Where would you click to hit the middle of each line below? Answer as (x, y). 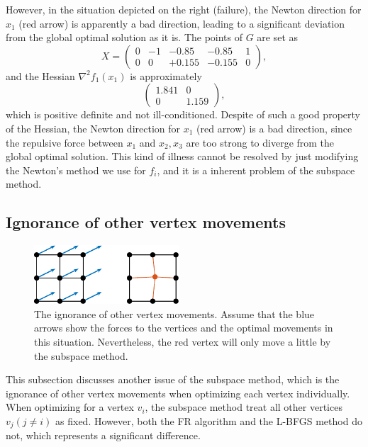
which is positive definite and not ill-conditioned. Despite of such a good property (183, 114)
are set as (278, 37)
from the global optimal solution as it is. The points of (124, 37)
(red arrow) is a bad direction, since (274, 128)
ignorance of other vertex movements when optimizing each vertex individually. (178, 393)
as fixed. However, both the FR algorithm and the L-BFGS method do (209, 421)
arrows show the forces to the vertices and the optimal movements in (184, 328)
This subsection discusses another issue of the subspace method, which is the (173, 379)
